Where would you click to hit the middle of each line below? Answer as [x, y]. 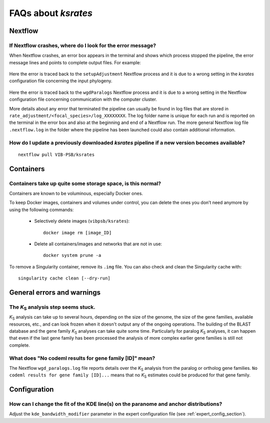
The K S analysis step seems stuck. [52, 308]
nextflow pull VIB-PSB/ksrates [56, 155]
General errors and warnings [55, 292]
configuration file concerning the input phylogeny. [61, 81]
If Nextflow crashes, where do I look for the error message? [83, 45]
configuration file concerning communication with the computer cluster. [83, 99]
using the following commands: [41, 209]
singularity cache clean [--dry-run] [64, 278]
